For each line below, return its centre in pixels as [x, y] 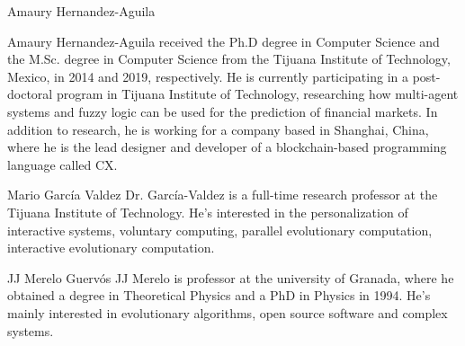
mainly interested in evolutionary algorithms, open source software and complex [228, 312]
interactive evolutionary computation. [111, 248]
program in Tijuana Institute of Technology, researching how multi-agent [257, 94]
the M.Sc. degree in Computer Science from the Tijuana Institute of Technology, [229, 59]
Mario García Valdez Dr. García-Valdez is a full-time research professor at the [223, 195]
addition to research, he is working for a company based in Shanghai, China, [218, 129]
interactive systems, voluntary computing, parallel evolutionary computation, [220, 230]
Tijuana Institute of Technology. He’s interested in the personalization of [208, 212]
